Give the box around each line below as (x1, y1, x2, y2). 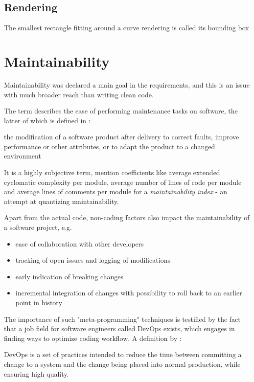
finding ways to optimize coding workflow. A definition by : (4, 333, 182, 343)
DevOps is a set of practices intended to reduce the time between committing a (4, 349, 242, 360)
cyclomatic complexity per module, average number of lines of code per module (4, 177, 242, 187)
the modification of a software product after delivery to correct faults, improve (4, 132, 239, 142)
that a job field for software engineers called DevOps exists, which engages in (4, 323, 235, 334)
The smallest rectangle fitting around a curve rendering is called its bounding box (4, 22, 249, 33)
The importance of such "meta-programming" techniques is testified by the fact (4, 314, 241, 324)
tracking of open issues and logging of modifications (15, 255, 170, 265)
